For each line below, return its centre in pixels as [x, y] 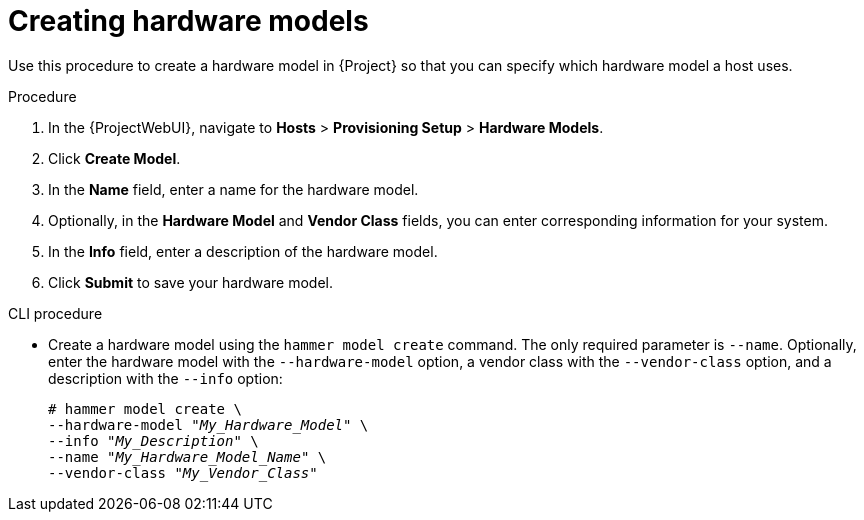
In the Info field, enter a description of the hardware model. [243, 251]
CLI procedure [55, 313]
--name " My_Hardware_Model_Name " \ [187, 456]
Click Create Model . [114, 158]
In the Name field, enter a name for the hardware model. [233, 189]
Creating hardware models [188, 21]
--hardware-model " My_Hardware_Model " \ [208, 424]
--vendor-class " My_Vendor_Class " [183, 472]
